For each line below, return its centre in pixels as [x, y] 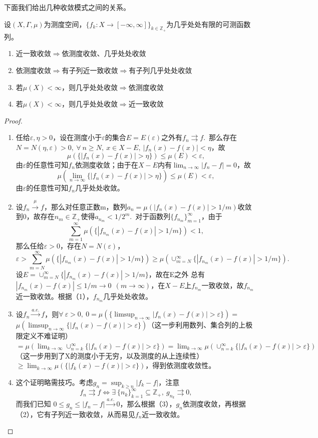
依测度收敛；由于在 [106, 164]
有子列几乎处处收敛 [161, 70]
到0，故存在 [35, 216]
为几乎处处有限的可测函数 [209, 24]
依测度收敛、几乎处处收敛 [104, 53]
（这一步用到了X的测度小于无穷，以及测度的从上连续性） [110, 355]
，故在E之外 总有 [177, 274]
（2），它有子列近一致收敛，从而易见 [75, 414]
